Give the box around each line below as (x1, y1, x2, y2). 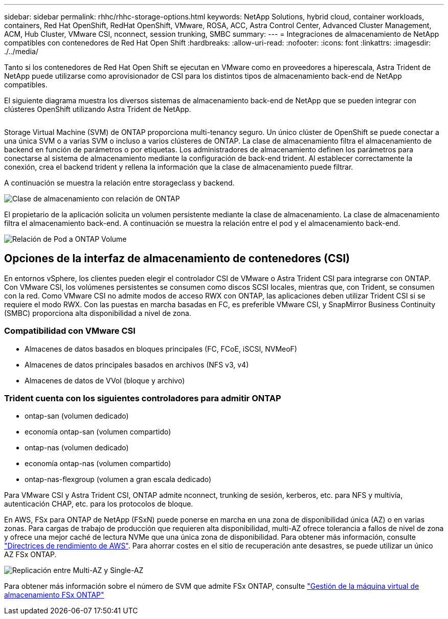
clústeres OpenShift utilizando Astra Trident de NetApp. (4, 105, 191, 113)
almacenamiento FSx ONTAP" (4, 590, 104, 600)
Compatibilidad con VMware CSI (4, 326, 136, 336)
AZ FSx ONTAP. (4, 550, 57, 559)
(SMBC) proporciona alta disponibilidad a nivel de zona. (4, 308, 191, 317)
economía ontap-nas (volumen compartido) (25, 459, 171, 468)
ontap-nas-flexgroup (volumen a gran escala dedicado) (25, 475, 212, 484)
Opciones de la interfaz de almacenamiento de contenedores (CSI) (4, 252, 350, 265)
